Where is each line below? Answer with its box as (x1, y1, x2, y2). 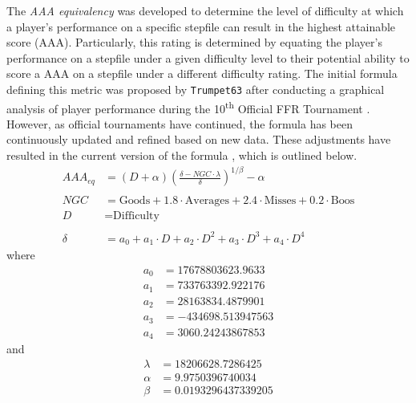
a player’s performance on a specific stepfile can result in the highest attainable (6, 18, 396, 35)
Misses (264, 195, 297, 207)
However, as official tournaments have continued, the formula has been (6, 115, 353, 132)
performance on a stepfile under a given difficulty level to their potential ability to (6, 49, 410, 66)
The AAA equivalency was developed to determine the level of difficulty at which (6, 2, 404, 18)
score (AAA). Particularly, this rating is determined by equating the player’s (6, 34, 382, 51)
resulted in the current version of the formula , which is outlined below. (6, 147, 357, 164)
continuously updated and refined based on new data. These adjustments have (6, 131, 391, 148)
